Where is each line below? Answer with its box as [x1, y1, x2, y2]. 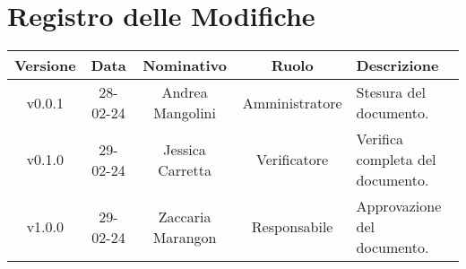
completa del [356, 149, 436, 170]
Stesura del [356, 82, 427, 103]
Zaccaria [158, 205, 211, 227]
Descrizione [356, 55, 439, 76]
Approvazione [356, 195, 442, 217]
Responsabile [251, 216, 333, 238]
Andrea [161, 82, 208, 103]
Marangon [152, 226, 217, 247]
